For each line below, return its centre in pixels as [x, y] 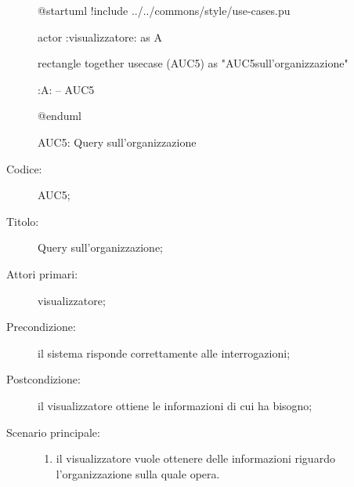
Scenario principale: [53, 432]
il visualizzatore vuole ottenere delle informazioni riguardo [195, 458]
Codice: [24, 168]
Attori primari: [42, 273]
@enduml [60, 116]
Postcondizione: [43, 379]
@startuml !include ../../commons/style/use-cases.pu [164, 10]
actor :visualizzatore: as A [100, 36]
